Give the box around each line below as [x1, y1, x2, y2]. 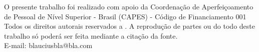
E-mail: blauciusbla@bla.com [4, 40, 93, 51]
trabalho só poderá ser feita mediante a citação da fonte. [4, 30, 178, 41]
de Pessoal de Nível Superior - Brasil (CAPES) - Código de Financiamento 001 [4, 11, 246, 21]
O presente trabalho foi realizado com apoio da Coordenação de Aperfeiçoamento [4, 1, 253, 11]
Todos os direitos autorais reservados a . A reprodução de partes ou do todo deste [4, 21, 255, 31]
